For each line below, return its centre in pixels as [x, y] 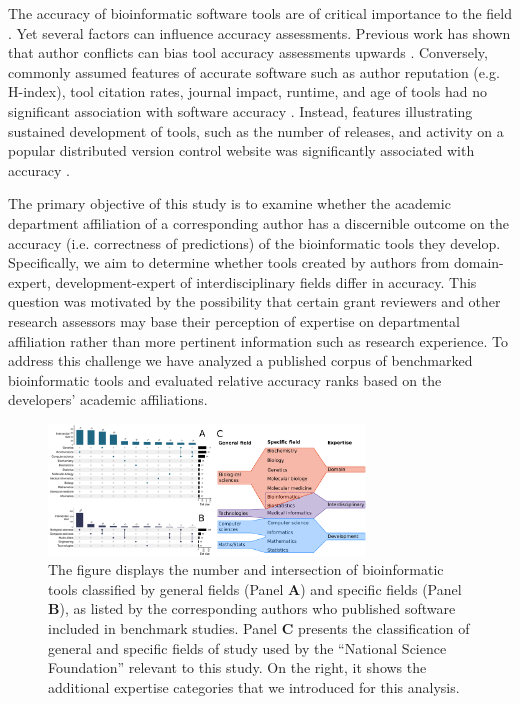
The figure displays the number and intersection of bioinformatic [246, 569]
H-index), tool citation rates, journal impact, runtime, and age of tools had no [248, 91]
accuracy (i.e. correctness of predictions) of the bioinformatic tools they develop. [254, 242]
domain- [478, 262]
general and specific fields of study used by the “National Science [247, 647]
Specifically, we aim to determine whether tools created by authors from [229, 262]
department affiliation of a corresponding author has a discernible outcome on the [258, 222]
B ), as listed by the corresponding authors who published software [252, 608]
